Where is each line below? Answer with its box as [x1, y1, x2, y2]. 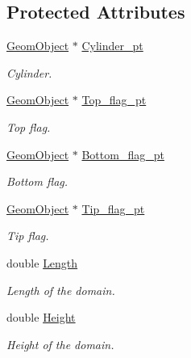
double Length [6, 254, 78, 271]
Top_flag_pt [81, 91, 147, 108]
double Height [6, 309, 76, 326]
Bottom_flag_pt [81, 145, 164, 162]
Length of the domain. [6, 281, 115, 298]
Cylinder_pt [81, 37, 143, 54]
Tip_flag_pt [81, 200, 145, 217]
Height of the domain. [6, 335, 114, 352]
